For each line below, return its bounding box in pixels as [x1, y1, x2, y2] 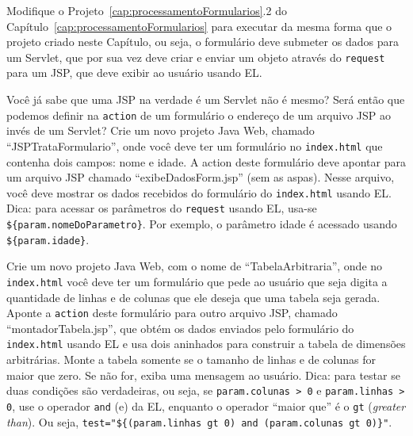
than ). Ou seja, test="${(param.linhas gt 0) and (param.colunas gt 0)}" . [6, 413, 392, 430]
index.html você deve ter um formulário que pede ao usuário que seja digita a [6, 273, 388, 289]
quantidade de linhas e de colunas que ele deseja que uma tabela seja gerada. [6, 289, 380, 305]
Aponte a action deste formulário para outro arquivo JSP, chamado [6, 304, 338, 321]
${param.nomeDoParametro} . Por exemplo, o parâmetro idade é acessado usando [6, 216, 397, 232]
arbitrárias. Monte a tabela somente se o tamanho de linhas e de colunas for [6, 351, 377, 368]
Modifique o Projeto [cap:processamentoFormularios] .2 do [6, 2, 287, 18]
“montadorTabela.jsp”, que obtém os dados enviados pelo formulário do [6, 319, 354, 336]
